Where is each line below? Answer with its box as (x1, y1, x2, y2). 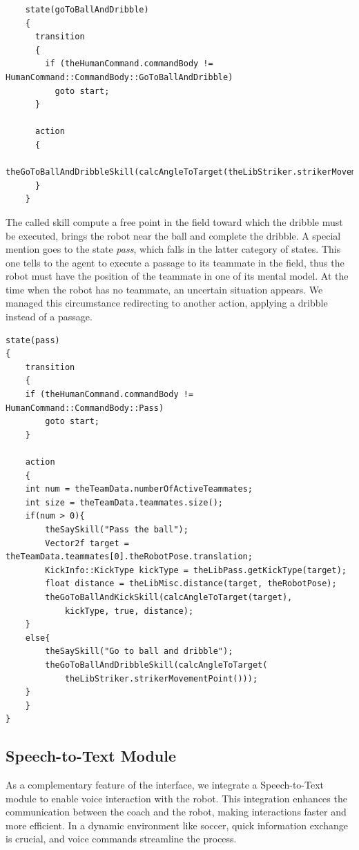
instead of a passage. (6, 309, 93, 324)
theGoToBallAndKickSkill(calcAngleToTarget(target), (45, 592, 293, 602)
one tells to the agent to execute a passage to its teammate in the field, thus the (6, 255, 345, 269)
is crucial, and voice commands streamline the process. (6, 831, 237, 846)
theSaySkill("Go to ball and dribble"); (45, 646, 233, 657)
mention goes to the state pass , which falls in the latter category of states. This (6, 242, 341, 256)
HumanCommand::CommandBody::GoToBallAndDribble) (6, 72, 233, 82)
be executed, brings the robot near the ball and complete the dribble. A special (6, 228, 341, 242)
